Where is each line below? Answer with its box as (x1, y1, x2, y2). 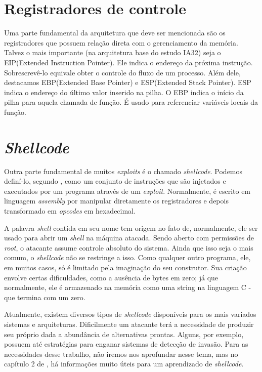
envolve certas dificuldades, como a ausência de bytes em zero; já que (4, 272, 219, 282)
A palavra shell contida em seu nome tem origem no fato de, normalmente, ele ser (4, 222, 258, 233)
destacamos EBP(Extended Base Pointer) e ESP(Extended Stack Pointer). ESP (4, 77, 251, 88)
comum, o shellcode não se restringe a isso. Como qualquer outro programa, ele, (4, 252, 251, 263)
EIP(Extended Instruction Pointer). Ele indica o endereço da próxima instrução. (4, 57, 253, 67)
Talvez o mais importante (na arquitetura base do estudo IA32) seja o (4, 47, 221, 58)
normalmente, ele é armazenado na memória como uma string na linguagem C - (4, 282, 251, 293)
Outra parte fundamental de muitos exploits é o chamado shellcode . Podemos (4, 166, 243, 176)
